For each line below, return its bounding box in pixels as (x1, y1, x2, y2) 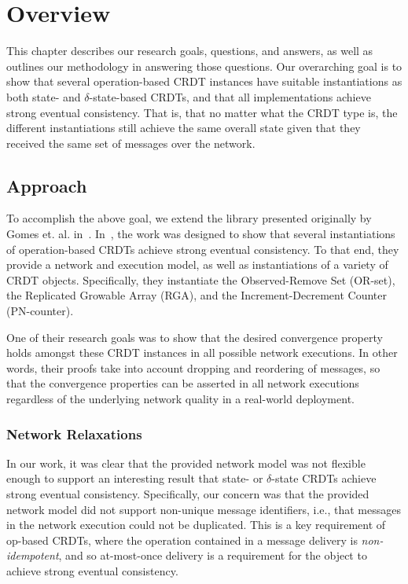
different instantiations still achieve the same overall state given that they (6, 119, 361, 136)
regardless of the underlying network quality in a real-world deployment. (6, 391, 355, 407)
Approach (6, 173, 87, 197)
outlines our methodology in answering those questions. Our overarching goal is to (6, 57, 402, 74)
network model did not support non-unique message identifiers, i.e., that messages (6, 501, 401, 517)
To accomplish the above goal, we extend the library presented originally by (6, 210, 372, 226)
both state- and (6, 88, 81, 105)
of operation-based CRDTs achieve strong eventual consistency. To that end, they (6, 241, 399, 257)
